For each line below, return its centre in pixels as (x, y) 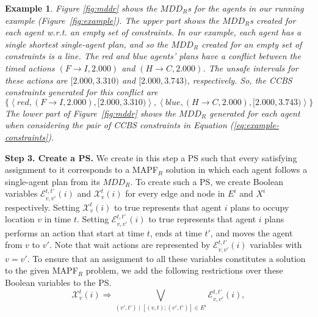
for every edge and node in (175, 193)
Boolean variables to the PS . (58, 282)
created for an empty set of (252, 44)
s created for (273, 20)
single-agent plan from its (52, 181)
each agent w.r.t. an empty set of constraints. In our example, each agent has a (153, 32)
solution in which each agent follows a (237, 169)
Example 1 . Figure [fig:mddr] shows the (81, 8)
